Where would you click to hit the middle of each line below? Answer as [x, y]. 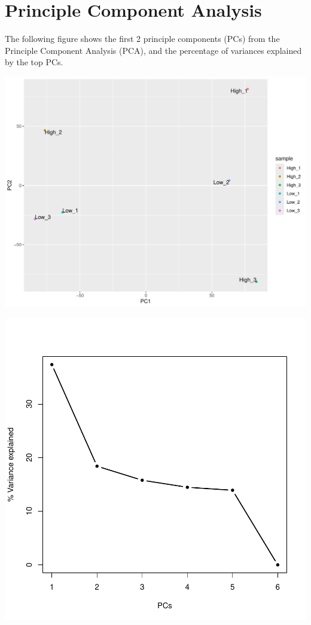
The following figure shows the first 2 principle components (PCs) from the [142, 39]
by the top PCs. [34, 62]
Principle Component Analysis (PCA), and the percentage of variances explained [153, 50]
